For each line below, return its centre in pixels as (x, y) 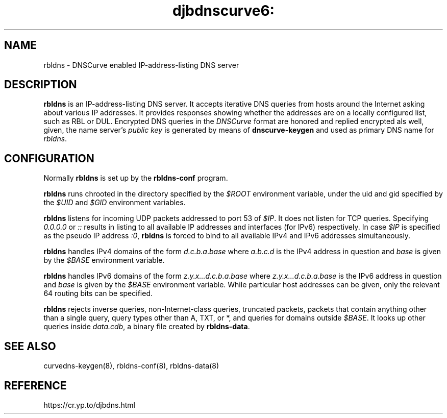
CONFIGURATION (49, 158)
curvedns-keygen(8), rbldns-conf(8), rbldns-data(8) (131, 366)
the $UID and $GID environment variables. (115, 203)
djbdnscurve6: (224, 11)
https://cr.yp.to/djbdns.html (90, 405)
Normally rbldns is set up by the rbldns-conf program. (136, 178)
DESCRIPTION (41, 85)
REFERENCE (35, 385)
